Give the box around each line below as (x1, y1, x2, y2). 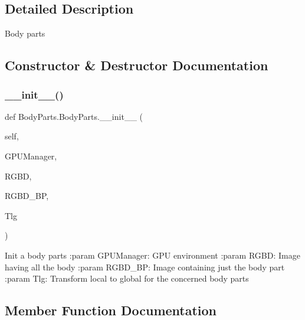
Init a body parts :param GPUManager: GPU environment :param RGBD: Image (5, 249, 300, 261)
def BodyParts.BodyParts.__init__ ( (5, 110, 143, 122)
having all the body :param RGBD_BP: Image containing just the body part (5, 260, 285, 273)
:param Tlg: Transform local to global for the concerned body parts (5, 272, 249, 285)
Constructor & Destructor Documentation (5, 56, 268, 74)
